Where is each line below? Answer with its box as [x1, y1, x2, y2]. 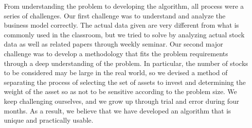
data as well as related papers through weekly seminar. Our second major [4, 39, 223, 49]
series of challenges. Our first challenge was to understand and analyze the [4, 10, 226, 20]
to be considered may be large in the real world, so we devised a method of [4, 67, 228, 78]
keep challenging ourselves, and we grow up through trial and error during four [4, 96, 239, 106]
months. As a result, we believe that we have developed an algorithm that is [4, 105, 231, 115]
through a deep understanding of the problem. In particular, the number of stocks [4, 58, 248, 68]
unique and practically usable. [4, 115, 93, 125]
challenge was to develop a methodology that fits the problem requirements [4, 48, 228, 58]
